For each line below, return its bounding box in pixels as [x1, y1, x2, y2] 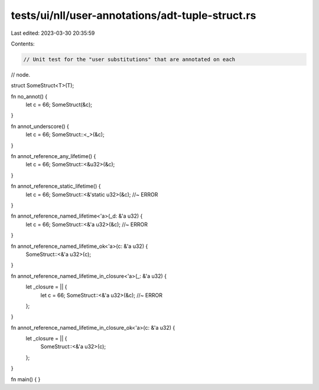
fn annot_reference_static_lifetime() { [11, 183, 101, 190]
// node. [11, 71, 31, 78]
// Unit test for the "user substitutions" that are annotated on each [23, 56, 236, 63]
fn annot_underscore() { [11, 123, 69, 130]
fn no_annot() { [11, 93, 47, 100]
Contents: [11, 40, 35, 47]
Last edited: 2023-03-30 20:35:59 [11, 30, 95, 37]
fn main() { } [11, 375, 41, 383]
